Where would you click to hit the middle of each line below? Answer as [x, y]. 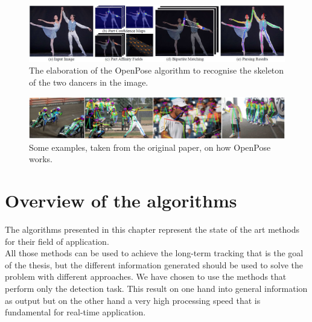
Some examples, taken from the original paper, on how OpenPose [150, 147]
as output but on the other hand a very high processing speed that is [133, 300]
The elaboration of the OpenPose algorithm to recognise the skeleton [157, 70]
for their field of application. [57, 241]
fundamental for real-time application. [75, 312]
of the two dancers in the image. [89, 82]
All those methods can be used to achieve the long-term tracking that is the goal [154, 253]
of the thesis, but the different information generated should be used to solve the [154, 264]
